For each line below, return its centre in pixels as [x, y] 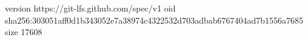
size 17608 [24, 32]
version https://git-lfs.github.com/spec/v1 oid [90, 8]
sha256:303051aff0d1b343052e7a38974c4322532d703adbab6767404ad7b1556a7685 [154, 20]
